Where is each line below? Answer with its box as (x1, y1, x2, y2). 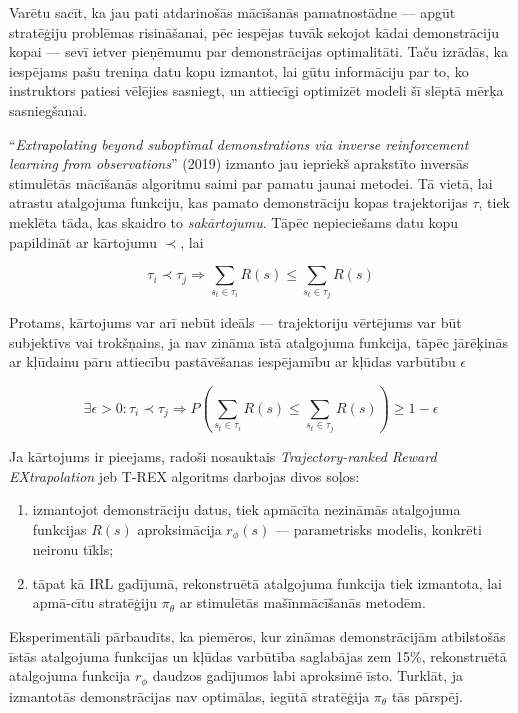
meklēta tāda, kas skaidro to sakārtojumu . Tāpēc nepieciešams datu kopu (9, 211, 459, 232)
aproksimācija (137, 518, 222, 539)
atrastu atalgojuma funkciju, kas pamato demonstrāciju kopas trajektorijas (9, 192, 468, 213)
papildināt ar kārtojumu (9, 231, 157, 252)
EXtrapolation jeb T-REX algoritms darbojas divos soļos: (9, 465, 360, 486)
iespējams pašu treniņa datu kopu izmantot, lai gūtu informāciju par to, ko (9, 60, 469, 81)
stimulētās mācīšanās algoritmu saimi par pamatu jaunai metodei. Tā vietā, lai (9, 172, 493, 193)
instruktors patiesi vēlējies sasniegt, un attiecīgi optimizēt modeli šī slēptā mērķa (9, 80, 504, 101)
